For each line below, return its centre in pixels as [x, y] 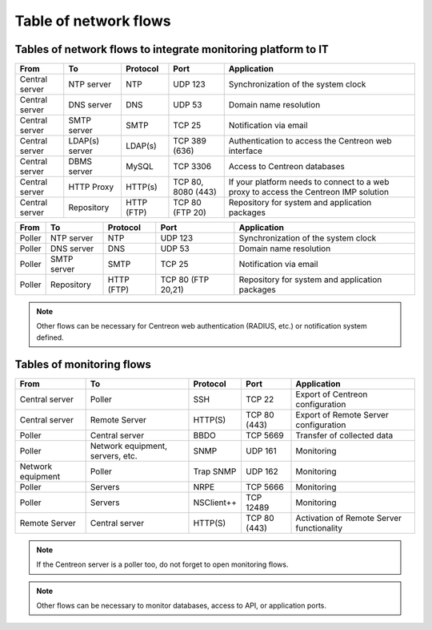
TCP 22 [260, 399]
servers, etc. [114, 455]
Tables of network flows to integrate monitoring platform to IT [172, 49]
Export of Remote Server [342, 414]
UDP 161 [261, 450]
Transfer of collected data [344, 435]
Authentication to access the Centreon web [310, 141]
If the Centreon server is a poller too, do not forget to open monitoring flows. [162, 564]
